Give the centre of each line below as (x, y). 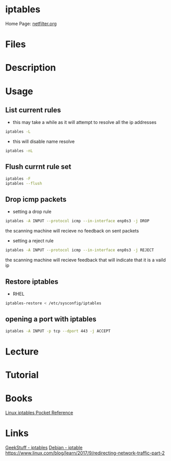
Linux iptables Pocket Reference (39, 412)
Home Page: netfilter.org (31, 24)
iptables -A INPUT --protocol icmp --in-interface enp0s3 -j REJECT (80, 250)
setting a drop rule (32, 212)
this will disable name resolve (44, 141)
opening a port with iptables (51, 319)
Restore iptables (32, 281)
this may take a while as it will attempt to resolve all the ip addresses (84, 122)
